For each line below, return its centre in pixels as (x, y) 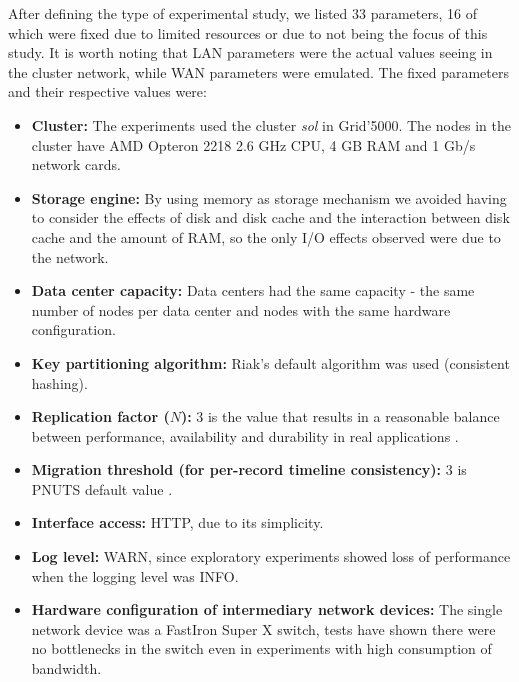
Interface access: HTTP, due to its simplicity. (177, 522)
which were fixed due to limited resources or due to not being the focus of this (248, 32)
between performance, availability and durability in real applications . (245, 435)
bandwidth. (66, 668)
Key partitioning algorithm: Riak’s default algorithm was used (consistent (270, 362)
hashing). (59, 382)
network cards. (76, 164)
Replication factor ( (100, 416)
